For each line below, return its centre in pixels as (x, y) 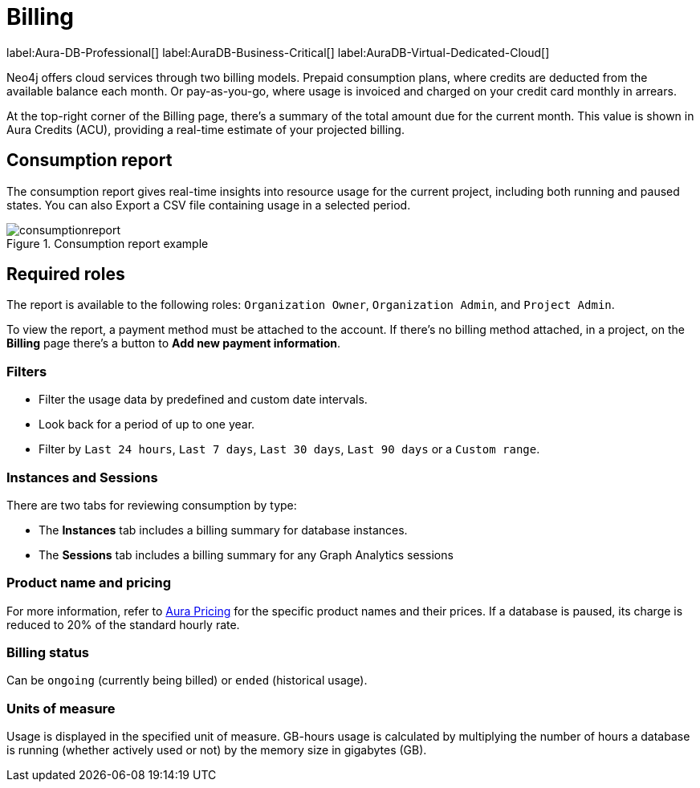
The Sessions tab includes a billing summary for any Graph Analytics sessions (246, 554)
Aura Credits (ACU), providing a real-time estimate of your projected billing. (206, 129)
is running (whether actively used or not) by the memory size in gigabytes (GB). (217, 750)
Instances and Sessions (82, 477)
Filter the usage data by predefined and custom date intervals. (203, 400)
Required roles (66, 274)
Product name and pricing (89, 583)
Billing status (48, 653)
